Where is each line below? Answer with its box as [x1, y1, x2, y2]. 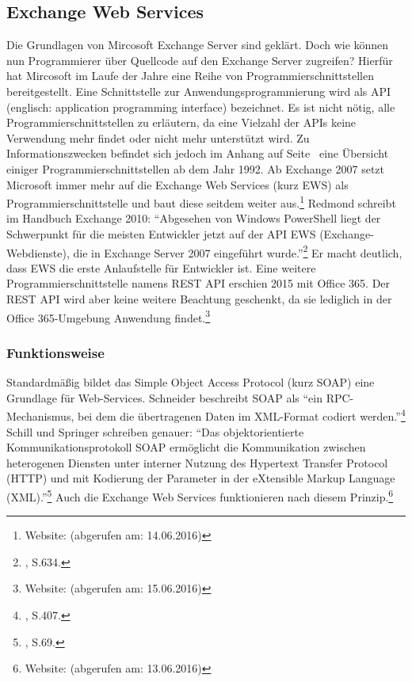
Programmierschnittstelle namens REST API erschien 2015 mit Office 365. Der [6, 275, 391, 291]
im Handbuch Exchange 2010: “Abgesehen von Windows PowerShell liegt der [6, 210, 381, 227]
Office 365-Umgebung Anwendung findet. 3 [6, 307, 211, 326]
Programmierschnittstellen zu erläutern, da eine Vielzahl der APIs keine [6, 114, 357, 131]
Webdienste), [6, 244, 70, 261]
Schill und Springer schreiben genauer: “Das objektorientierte [6, 423, 304, 440]
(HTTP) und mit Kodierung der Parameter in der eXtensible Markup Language [6, 470, 395, 486]
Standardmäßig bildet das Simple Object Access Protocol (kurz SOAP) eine [6, 374, 375, 391]
